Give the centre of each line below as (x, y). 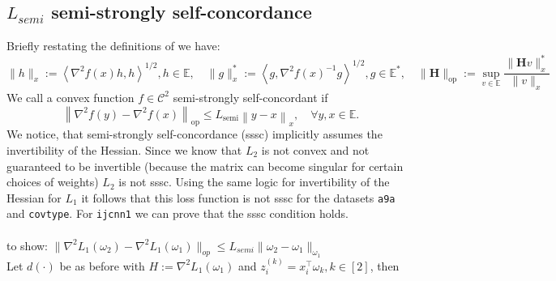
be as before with (102, 265)
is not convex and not (315, 149)
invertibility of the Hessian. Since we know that (124, 149)
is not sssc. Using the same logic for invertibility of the (254, 182)
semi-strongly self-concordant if (250, 97)
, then (385, 265)
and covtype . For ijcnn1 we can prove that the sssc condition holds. (177, 213)
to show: (28, 245)
